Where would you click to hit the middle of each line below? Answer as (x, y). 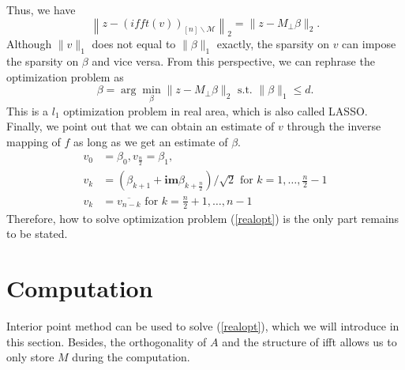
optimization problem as (65, 76)
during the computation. (131, 357)
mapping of (34, 141)
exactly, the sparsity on (273, 44)
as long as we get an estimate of (151, 141)
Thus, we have (41, 9)
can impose (369, 44)
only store (30, 357)
